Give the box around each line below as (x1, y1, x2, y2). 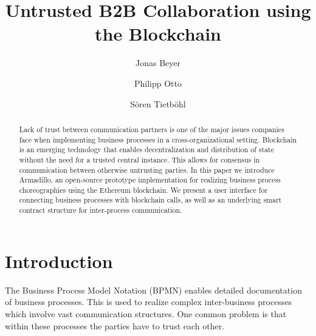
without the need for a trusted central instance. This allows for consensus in (19, 154, 260, 164)
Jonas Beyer (136, 56, 180, 69)
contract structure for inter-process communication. (19, 205, 182, 215)
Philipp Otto (134, 76, 182, 89)
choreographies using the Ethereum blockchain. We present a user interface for (19, 184, 268, 195)
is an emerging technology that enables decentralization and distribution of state (19, 144, 274, 155)
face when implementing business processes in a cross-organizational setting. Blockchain (19, 134, 297, 144)
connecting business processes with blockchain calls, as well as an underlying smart (19, 195, 282, 205)
